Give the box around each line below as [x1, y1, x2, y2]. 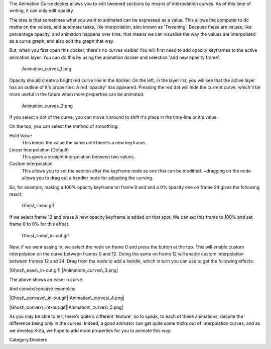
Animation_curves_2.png [22, 103, 73, 109]
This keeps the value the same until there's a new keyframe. [22, 140, 147, 146]
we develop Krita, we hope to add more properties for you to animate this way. [9, 327, 172, 333]
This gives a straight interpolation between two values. [22, 154, 135, 160]
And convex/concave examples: [9, 286, 76, 292]
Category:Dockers [9, 337, 47, 343]
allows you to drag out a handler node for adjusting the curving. [22, 175, 154, 181]
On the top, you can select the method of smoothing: [9, 123, 119, 129]
